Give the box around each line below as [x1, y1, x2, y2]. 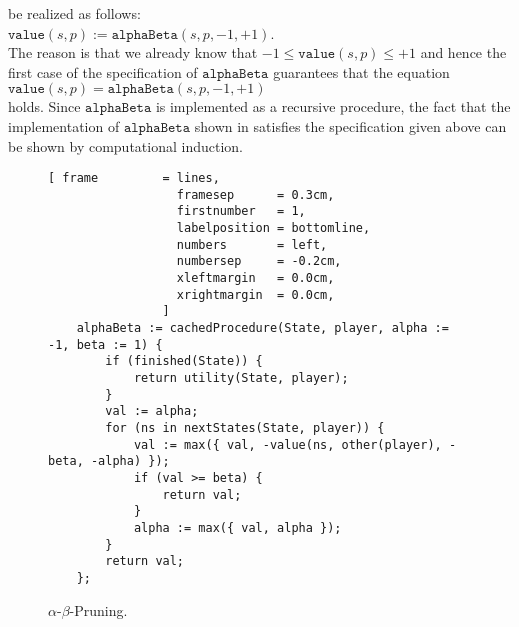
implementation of [8, 115, 120, 136]
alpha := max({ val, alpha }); [133, 520, 342, 535]
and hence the [420, 42, 507, 63]
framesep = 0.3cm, [176, 187, 335, 202]
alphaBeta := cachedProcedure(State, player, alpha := [76, 321, 449, 336]
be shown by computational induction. [8, 135, 244, 156]
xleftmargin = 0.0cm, [176, 271, 335, 286]
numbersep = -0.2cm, [176, 254, 342, 269]
